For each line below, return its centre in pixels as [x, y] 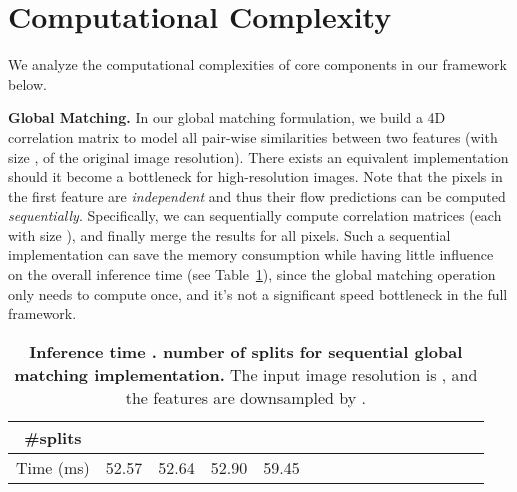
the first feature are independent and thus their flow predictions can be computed [257, 195]
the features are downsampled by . [245, 397]
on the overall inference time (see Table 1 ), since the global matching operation [252, 274]
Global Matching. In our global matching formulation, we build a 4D [227, 117]
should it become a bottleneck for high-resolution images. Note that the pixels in [255, 176]
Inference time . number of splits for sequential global [246, 351]
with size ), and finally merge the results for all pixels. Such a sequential [229, 234]
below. [27, 83]
